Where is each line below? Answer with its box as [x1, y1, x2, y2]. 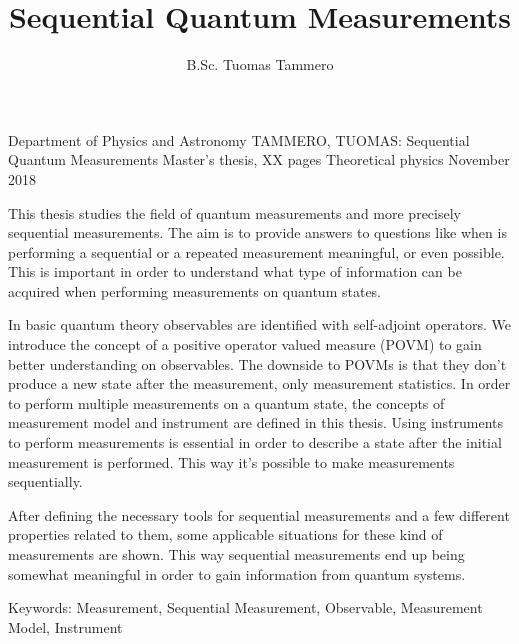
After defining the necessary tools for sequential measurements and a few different [8, 504, 510, 525]
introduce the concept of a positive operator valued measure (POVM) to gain [8, 334, 482, 355]
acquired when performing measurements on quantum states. [8, 280, 382, 301]
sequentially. [8, 471, 83, 492]
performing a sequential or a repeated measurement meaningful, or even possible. [8, 241, 505, 262]
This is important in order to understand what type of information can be [8, 261, 462, 282]
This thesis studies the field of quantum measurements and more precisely [8, 202, 461, 223]
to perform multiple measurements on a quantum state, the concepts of [8, 392, 445, 413]
